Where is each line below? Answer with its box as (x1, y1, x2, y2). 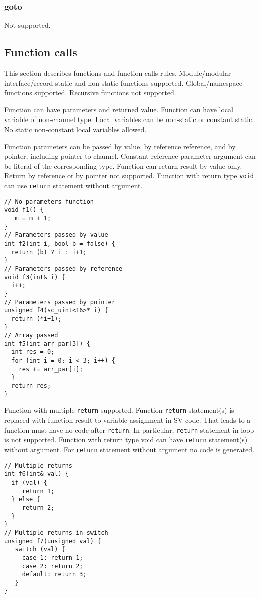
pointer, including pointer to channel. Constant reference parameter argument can (4, 151, 256, 161)
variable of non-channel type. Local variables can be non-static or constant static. (4, 114, 254, 125)
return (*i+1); (11, 315, 62, 322)
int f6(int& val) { (4, 470, 69, 478)
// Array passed (4, 332, 58, 339)
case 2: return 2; (22, 562, 83, 570)
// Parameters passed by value (4, 231, 108, 239)
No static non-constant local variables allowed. (4, 124, 147, 134)
